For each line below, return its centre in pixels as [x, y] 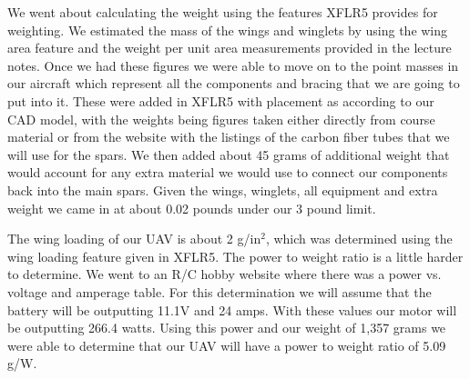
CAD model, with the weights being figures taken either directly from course [221, 119]
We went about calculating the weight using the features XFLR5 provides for [223, 12]
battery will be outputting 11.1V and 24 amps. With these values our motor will [232, 309]
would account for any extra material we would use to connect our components [228, 172]
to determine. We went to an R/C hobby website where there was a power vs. [225, 274]
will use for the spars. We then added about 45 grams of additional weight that [229, 154]
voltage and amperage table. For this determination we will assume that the [220, 291]
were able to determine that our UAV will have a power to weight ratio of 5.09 [227, 345]
